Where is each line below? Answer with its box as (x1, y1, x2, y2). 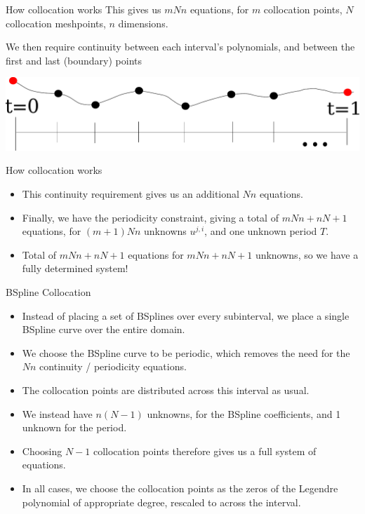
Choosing (22, 443, 62, 458)
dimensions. (118, 15, 168, 30)
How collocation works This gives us (6, 2, 161, 16)
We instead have (22, 406, 93, 421)
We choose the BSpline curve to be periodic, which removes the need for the (22, 345, 350, 360)
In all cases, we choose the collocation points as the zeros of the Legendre (22, 480, 338, 495)
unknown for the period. (22, 420, 127, 435)
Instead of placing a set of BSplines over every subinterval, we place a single (22, 308, 350, 323)
